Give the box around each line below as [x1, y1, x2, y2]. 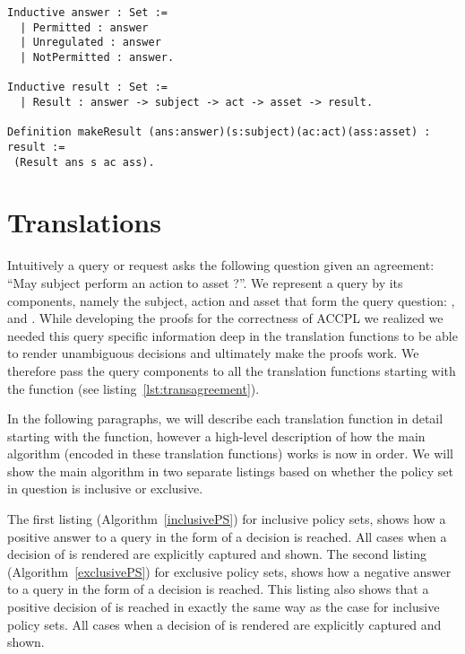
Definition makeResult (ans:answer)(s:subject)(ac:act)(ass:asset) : [7, 126, 431, 139]
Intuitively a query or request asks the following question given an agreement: [7, 256, 435, 275]
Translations [7, 204, 161, 240]
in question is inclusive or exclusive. [7, 479, 203, 498]
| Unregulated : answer [20, 36, 161, 49]
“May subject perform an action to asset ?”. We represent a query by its [7, 273, 403, 292]
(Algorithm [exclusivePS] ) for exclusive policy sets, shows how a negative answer [7, 562, 452, 580]
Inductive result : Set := [7, 81, 168, 94]
